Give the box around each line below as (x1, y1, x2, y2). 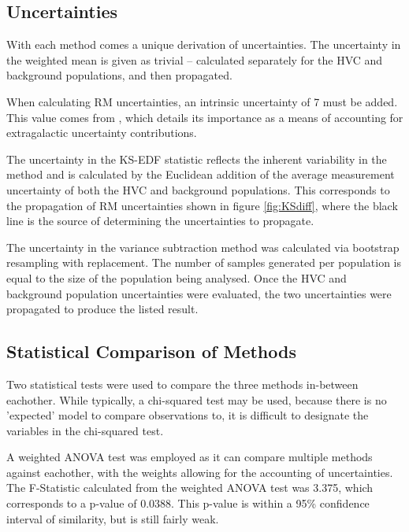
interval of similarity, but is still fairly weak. (6, 510, 219, 526)
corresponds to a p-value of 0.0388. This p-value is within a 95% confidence (6, 495, 370, 512)
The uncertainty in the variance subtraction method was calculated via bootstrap (6, 238, 400, 255)
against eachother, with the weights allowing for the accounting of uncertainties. (6, 464, 393, 480)
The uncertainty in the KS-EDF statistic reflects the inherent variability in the (6, 150, 387, 167)
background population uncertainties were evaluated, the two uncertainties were (6, 285, 392, 301)
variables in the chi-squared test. (6, 422, 164, 438)
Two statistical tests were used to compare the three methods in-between (6, 375, 359, 392)
